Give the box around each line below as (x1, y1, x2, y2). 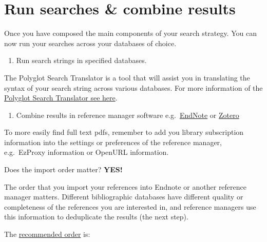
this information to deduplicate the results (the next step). (4, 211, 188, 222)
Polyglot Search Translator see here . (4, 92, 118, 103)
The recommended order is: (4, 229, 90, 239)
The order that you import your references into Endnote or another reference (4, 181, 247, 192)
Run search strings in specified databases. (16, 55, 147, 66)
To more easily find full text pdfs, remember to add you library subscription (4, 127, 244, 137)
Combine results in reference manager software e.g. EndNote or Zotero (16, 109, 239, 120)
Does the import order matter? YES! (4, 164, 123, 175)
